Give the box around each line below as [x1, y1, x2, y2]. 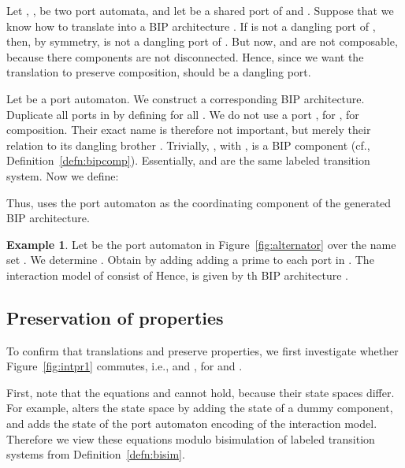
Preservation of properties [6, 305, 224, 329]
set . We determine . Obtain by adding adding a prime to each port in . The [6, 251, 374, 268]
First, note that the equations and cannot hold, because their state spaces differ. [6, 384, 395, 400]
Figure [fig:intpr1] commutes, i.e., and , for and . [6, 358, 243, 374]
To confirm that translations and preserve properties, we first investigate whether [6, 342, 399, 358]
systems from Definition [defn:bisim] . [6, 446, 185, 462]
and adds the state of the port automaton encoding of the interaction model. [6, 415, 377, 432]
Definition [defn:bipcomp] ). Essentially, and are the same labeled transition [6, 152, 370, 169]
